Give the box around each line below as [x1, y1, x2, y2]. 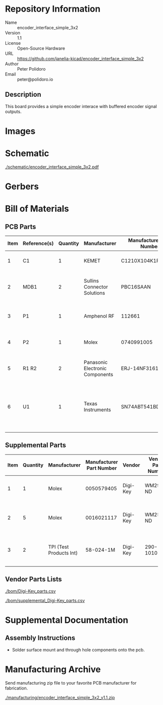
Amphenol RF [83, 313, 115, 320]
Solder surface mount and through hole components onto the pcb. [12, 647, 145, 652]
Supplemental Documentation [5, 615, 129, 626]
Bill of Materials [5, 203, 69, 215]
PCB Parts [5, 222, 36, 231]
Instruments [83, 406, 111, 413]
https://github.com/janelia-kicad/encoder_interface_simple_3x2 [17, 55, 144, 61]
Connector [83, 284, 108, 290]
